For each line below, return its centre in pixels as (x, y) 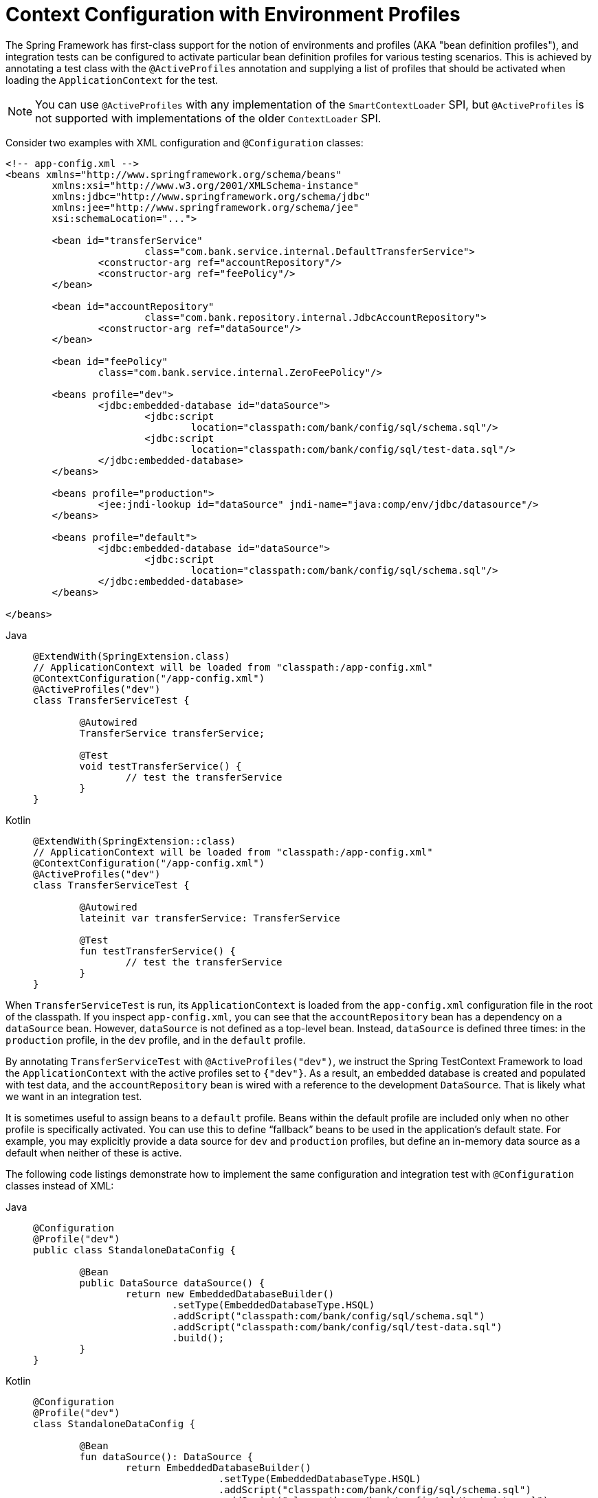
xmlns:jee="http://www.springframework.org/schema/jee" (206, 207)
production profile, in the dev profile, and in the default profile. (156, 1040)
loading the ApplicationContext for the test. (112, 80)
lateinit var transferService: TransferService (210, 918)
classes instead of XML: (60, 1185)
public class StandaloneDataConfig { (135, 1250)
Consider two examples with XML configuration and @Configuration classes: (185, 142)
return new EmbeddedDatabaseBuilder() (230, 1294)
